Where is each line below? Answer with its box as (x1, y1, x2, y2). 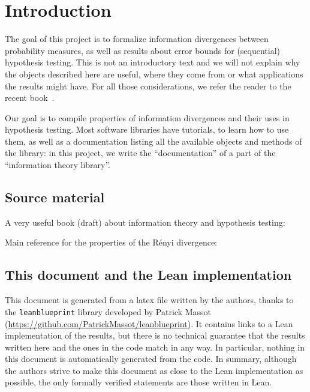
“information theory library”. (5, 158, 110, 171)
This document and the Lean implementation (5, 265, 292, 284)
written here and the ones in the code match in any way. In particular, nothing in (5, 340, 305, 353)
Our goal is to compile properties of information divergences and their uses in (5, 111, 290, 124)
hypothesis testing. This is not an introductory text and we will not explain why (5, 56, 300, 68)
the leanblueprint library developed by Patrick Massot (5, 305, 212, 318)
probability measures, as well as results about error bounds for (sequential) (5, 44, 281, 56)
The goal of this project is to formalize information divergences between (5, 32, 269, 45)
